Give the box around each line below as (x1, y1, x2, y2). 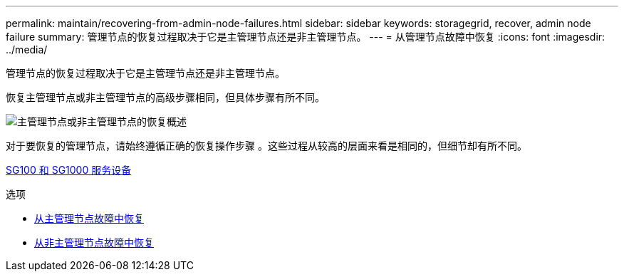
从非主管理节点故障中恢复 (34, 236, 154, 249)
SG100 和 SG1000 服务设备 (6, 164, 132, 176)
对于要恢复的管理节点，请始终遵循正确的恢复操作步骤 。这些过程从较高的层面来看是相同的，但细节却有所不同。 (6, 140, 527, 152)
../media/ (6, 43, 48, 56)
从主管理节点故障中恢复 (34, 212, 144, 224)
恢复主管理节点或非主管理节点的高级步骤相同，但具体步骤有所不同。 (6, 91, 325, 103)
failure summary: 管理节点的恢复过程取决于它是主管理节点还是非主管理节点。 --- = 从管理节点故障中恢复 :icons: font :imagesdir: (6, 31, 605, 43)
